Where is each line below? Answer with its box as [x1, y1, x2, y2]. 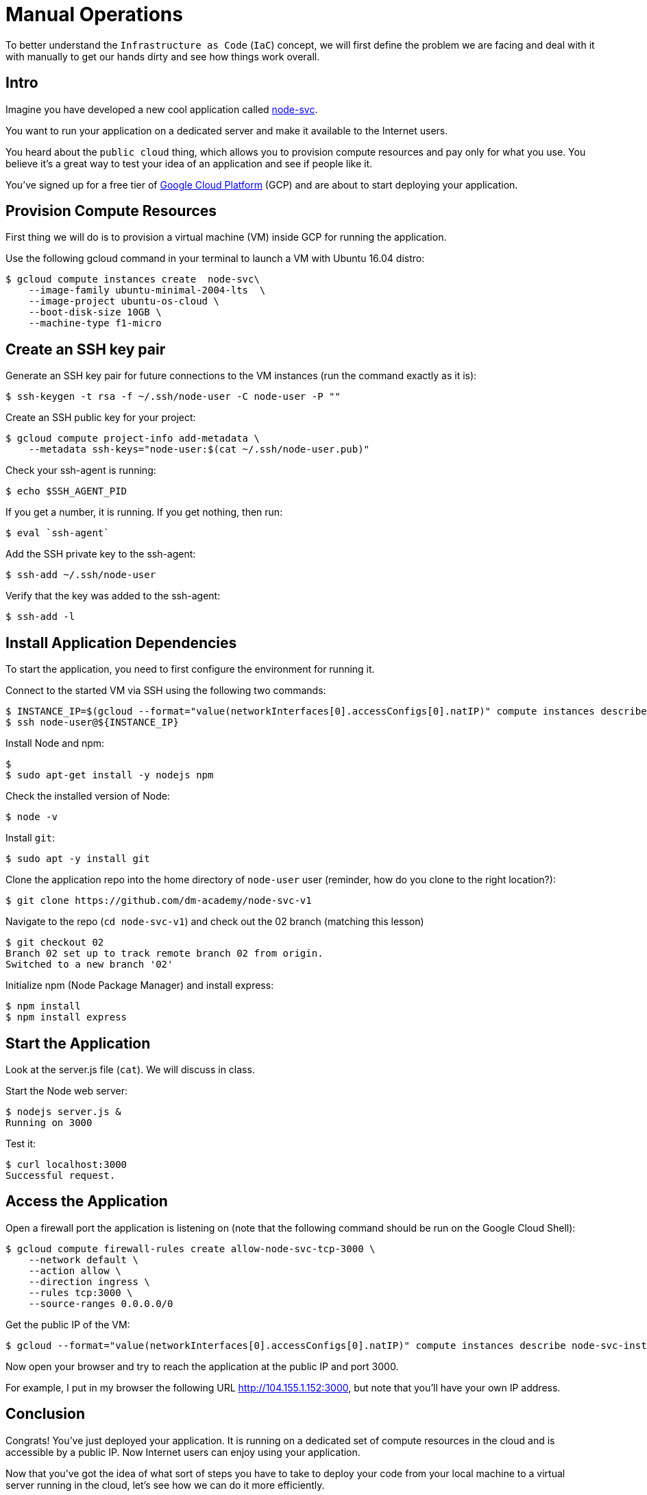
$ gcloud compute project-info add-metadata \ [5, 433, 260, 444]
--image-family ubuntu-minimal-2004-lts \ [28, 285, 266, 296]
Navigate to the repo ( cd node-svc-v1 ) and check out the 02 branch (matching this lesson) [5, 916, 424, 928]
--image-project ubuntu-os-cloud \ [28, 296, 219, 307]
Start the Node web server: [5, 1084, 128, 1097]
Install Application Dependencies [5, 634, 237, 651]
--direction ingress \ [28, 1276, 150, 1287]
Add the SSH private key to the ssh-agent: [5, 548, 196, 560]
